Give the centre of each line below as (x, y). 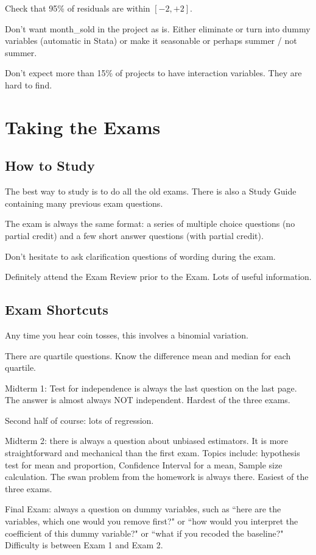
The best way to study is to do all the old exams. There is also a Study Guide (151, 191)
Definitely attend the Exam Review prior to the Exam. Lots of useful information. (158, 277)
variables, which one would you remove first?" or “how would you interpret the (152, 521)
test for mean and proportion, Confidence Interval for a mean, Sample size (144, 464)
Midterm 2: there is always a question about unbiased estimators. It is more (146, 441)
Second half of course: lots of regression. (79, 420)
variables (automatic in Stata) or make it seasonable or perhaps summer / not (151, 41)
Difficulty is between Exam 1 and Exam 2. (84, 545)
